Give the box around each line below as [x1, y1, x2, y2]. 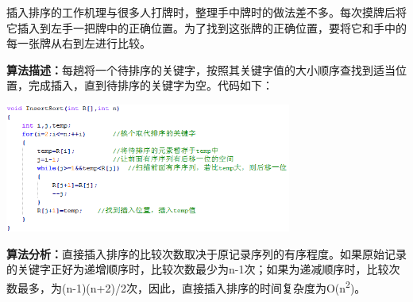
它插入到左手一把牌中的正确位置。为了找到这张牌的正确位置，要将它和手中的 [6, 19, 407, 36]
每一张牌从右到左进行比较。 [6, 35, 151, 52]
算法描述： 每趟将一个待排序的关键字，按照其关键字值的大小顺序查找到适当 [6, 61, 396, 78]
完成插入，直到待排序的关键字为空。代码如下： [28, 77, 273, 94]
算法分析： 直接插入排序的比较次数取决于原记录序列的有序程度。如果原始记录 [6, 245, 407, 262]
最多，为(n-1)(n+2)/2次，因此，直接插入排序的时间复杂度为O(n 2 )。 [17, 277, 366, 296]
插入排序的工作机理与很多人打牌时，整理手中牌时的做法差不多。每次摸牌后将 [6, 4, 407, 20]
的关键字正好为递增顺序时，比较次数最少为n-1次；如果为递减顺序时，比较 [6, 261, 389, 277]
